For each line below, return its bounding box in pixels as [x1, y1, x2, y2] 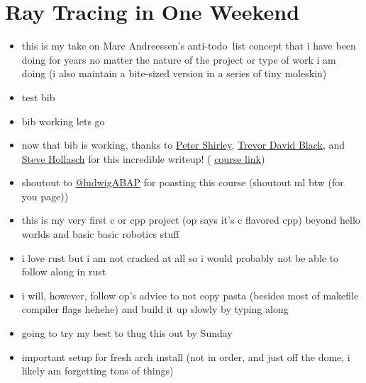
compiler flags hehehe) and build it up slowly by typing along [21, 302, 289, 316]
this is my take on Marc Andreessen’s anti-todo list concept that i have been [21, 38, 356, 53]
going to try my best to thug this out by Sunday [21, 326, 233, 341]
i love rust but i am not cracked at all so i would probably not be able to [21, 250, 339, 265]
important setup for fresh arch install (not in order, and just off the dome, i [21, 349, 350, 364]
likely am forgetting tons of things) [21, 363, 174, 378]
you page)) [21, 188, 69, 203]
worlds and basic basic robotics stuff [21, 227, 179, 241]
